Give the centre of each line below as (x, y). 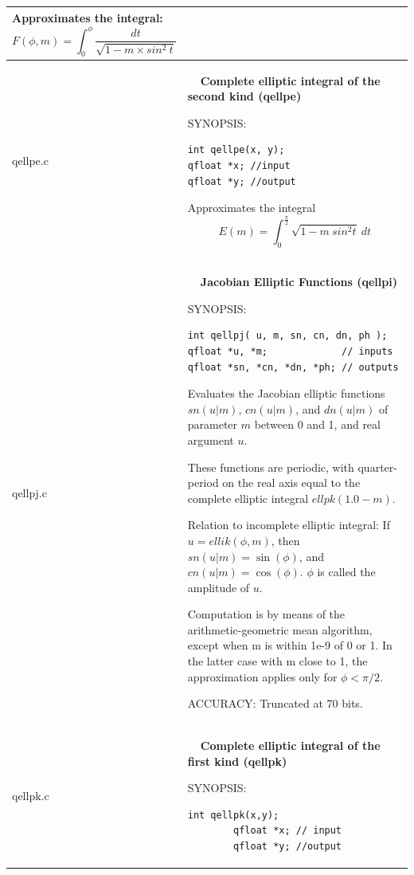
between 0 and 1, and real (317, 424)
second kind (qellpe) (244, 96)
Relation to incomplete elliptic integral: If (289, 525)
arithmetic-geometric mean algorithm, (280, 629)
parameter (213, 424)
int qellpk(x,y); (233, 815)
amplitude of (219, 587)
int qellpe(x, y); (236, 150)
